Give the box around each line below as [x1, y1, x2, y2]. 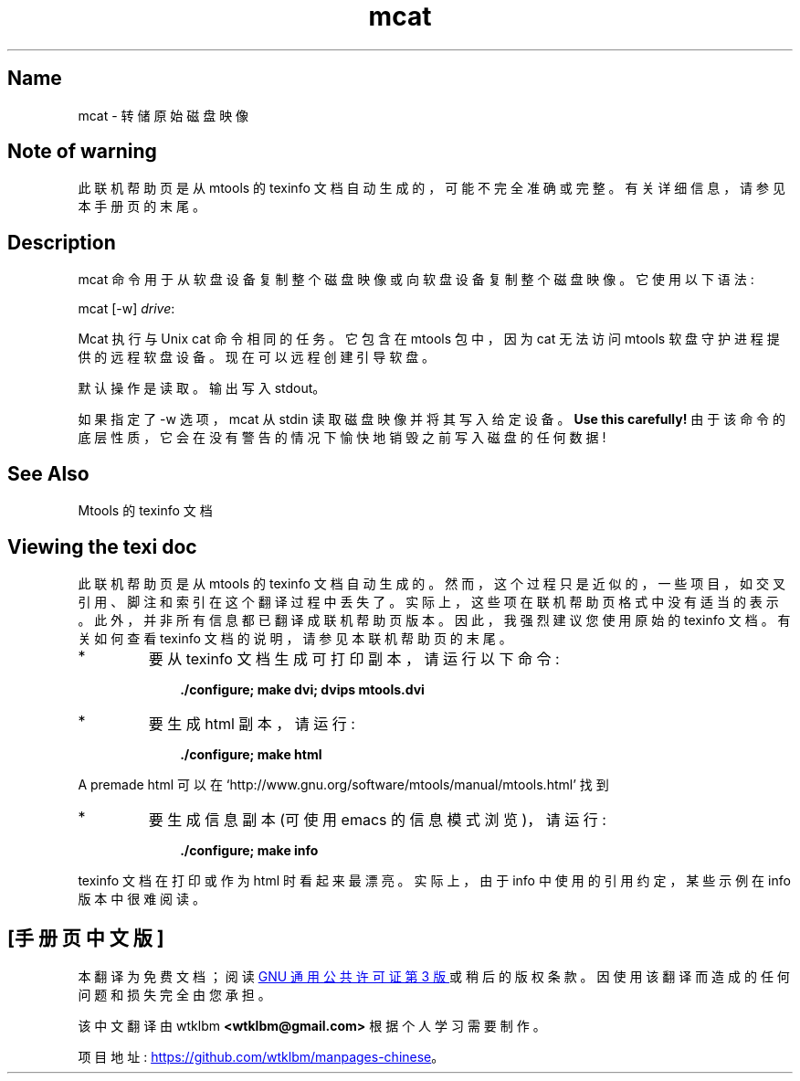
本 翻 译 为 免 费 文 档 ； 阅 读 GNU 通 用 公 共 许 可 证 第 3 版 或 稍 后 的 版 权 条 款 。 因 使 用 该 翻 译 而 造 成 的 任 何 [78, 968, 790, 984]
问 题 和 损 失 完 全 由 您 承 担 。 [78, 986, 271, 1002]
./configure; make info [180, 842, 319, 858]
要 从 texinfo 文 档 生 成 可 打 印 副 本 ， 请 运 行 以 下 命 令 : [148, 649, 560, 668]
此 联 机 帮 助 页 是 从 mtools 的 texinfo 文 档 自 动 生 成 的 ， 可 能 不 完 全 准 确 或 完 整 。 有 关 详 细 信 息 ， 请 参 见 [78, 180, 785, 196]
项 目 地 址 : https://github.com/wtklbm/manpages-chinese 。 [78, 1048, 445, 1065]
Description [7, 230, 116, 254]
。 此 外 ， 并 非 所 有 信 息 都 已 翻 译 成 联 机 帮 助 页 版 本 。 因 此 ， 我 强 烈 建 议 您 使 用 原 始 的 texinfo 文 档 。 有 [78, 611, 791, 628]
